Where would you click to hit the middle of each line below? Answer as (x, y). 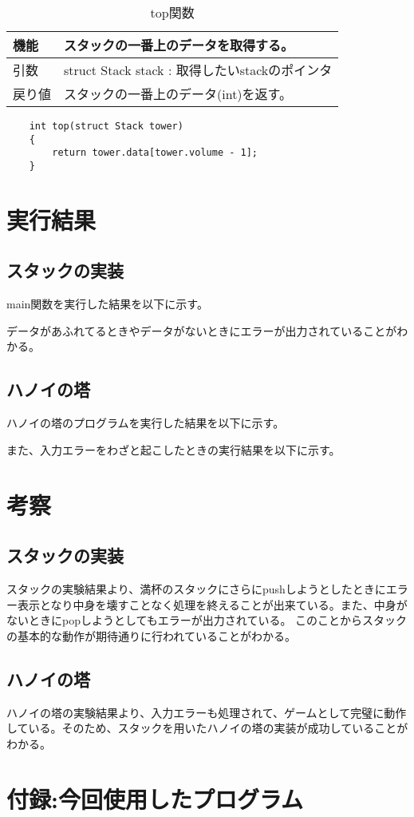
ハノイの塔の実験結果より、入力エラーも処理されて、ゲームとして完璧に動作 (207, 712)
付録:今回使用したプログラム (155, 798)
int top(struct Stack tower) (106, 126)
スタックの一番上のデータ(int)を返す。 (178, 94)
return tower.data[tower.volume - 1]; (155, 153)
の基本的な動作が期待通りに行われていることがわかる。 (151, 635)
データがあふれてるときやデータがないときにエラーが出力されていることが (202, 330)
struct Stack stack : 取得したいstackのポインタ (198, 70)
